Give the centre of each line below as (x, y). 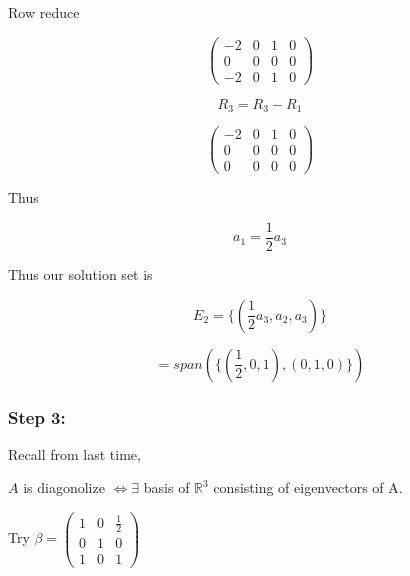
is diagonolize (64, 487)
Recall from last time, (74, 453)
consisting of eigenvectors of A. (308, 487)
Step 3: (37, 416)
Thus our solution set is (80, 274)
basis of (166, 487)
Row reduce (44, 12)
